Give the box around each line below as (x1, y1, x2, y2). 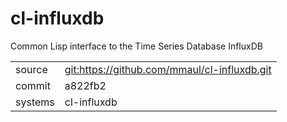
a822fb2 (64, 78, 107, 92)
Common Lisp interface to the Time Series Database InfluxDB (10, 40, 263, 52)
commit (15, 78, 51, 92)
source (15, 62, 48, 76)
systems (15, 95, 55, 109)
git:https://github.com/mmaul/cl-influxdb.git (64, 62, 272, 76)
